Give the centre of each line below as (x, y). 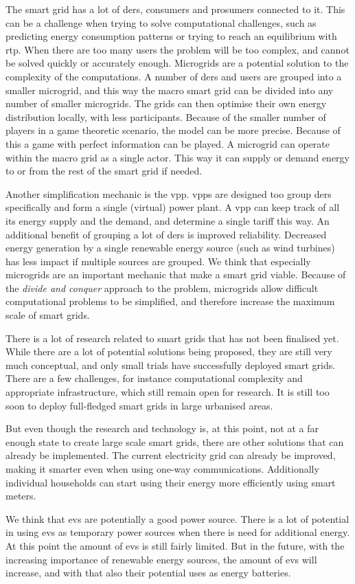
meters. (21, 496)
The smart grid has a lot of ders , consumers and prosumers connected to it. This (175, 9)
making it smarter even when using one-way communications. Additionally (162, 469)
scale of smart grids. (48, 315)
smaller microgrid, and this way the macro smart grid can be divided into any (170, 90)
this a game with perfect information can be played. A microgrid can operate (168, 143)
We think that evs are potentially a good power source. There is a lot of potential (177, 518)
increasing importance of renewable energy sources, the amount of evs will (161, 559)
